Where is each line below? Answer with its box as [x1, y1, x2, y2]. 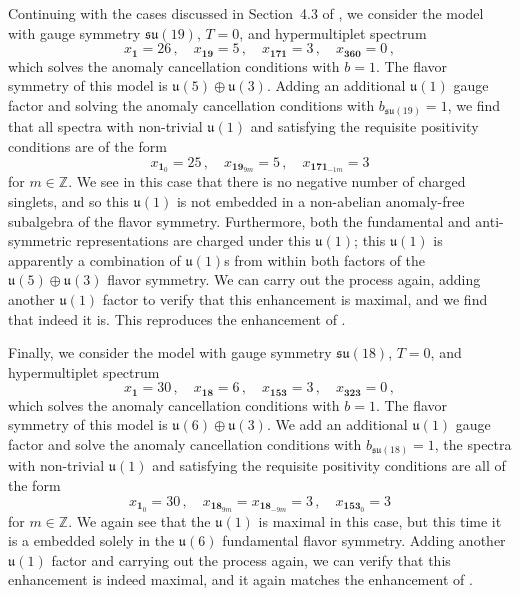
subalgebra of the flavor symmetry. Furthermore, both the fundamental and [8, 210, 471, 231]
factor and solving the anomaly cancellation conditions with [8, 94, 375, 115]
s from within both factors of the [224, 249, 426, 270]
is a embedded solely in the [8, 530, 175, 551]
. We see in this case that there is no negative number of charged [68, 171, 466, 192]
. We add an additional [266, 414, 408, 435]
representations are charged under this [76, 230, 311, 251]
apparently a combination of [8, 249, 181, 270]
